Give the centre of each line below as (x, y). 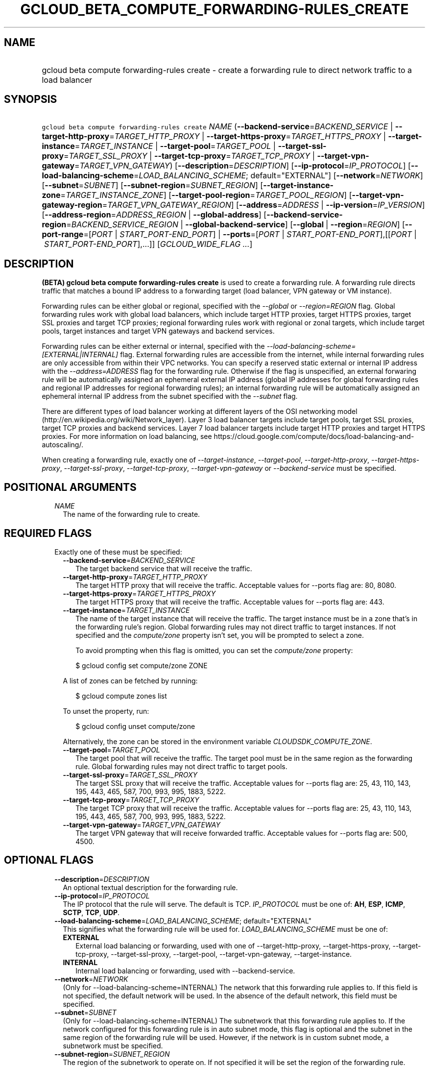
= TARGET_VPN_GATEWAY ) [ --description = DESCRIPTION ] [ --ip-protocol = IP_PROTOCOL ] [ (243, 166)
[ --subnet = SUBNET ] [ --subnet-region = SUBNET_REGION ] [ (153, 185)
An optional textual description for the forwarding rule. (150, 887)
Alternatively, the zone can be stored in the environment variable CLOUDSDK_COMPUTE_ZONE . (217, 741)
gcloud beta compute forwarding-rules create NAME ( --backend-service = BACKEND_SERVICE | (217, 127)
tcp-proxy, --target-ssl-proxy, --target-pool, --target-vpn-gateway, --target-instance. (214, 954)
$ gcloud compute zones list (121, 696)
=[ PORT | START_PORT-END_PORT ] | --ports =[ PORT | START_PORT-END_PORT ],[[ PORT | (250, 234)
